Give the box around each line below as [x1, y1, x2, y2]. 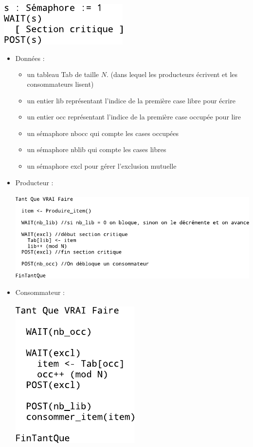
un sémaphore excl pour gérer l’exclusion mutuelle [27, 160, 177, 171]
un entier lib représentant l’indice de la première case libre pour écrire [27, 95, 235, 105]
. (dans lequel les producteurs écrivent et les [106, 69, 238, 79]
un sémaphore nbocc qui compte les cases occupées [27, 128, 179, 138]
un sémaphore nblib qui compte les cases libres [27, 144, 166, 155]
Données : [15, 53, 45, 63]
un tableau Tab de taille [27, 69, 99, 79]
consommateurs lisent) [27, 78, 94, 89]
